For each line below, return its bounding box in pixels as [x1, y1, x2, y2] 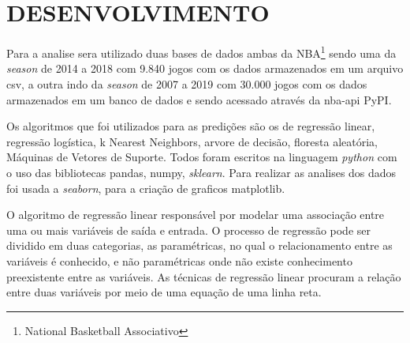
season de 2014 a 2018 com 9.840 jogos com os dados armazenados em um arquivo [6, 60, 404, 77]
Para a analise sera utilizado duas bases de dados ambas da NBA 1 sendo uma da [6, 43, 397, 61]
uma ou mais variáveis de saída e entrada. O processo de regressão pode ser [6, 221, 371, 238]
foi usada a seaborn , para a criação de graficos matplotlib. [6, 179, 285, 196]
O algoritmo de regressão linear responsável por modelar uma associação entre [6, 206, 385, 223]
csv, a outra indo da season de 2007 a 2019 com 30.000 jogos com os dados [6, 75, 367, 92]
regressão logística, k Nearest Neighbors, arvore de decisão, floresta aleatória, [6, 133, 378, 149]
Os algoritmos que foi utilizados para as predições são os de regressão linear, [6, 118, 375, 134]
